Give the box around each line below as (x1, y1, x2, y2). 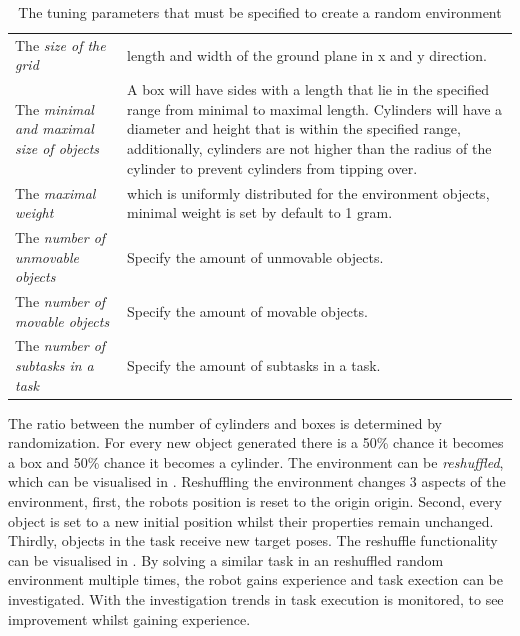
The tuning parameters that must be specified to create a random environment (18, 2, 502, 22)
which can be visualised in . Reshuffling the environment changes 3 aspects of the (8, 471, 506, 492)
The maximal (15, 182, 96, 203)
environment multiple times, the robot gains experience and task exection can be (8, 569, 503, 590)
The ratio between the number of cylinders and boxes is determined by (8, 412, 442, 433)
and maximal (15, 118, 94, 139)
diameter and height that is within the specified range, (127, 118, 461, 139)
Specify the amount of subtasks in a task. (127, 355, 381, 375)
